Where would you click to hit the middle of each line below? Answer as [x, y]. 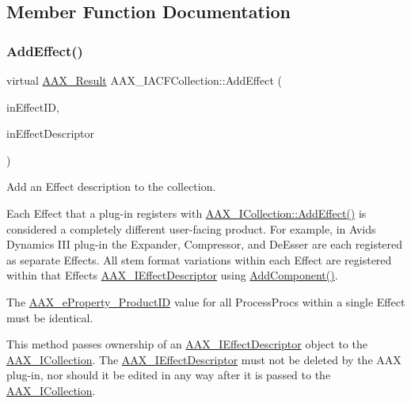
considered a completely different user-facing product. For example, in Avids [191, 228]
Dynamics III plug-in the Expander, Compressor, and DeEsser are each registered [205, 244]
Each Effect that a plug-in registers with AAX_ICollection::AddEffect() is [186, 213]
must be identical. [50, 317]
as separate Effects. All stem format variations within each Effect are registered [199, 259]
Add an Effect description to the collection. [111, 186]
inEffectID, [33, 106]
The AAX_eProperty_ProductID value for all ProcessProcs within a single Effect [206, 301]
